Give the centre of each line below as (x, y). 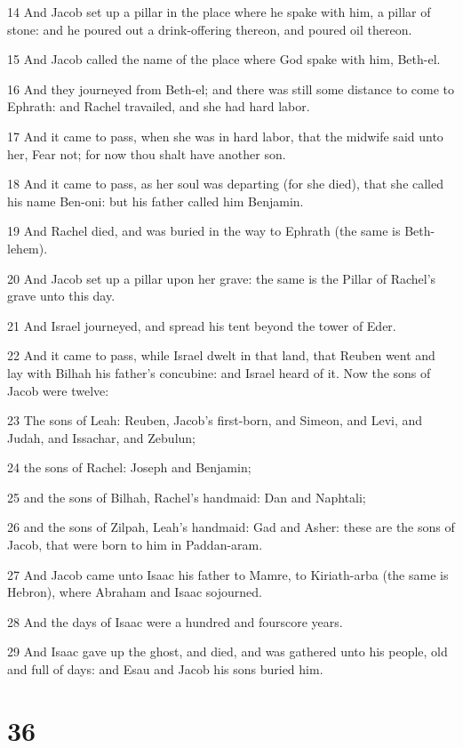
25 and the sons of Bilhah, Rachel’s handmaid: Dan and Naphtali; (187, 497)
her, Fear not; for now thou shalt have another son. (147, 153)
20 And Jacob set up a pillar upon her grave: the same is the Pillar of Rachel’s (222, 278)
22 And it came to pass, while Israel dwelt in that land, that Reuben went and (221, 355)
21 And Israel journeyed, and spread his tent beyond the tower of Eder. (202, 325)
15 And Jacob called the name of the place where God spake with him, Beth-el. (224, 59)
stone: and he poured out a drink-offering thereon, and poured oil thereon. (210, 29)
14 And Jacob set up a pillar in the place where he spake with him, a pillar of (219, 12)
